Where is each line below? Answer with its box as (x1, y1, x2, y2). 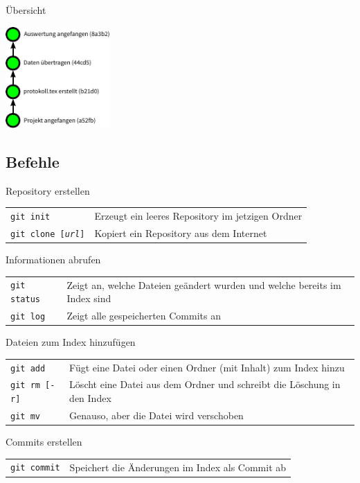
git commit (10, 463, 60, 473)
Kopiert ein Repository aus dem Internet (94, 225, 267, 240)
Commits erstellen (6, 434, 82, 449)
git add (10, 363, 46, 374)
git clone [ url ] (10, 229, 85, 239)
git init (10, 212, 51, 222)
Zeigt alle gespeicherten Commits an (66, 308, 221, 323)
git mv (10, 411, 40, 421)
